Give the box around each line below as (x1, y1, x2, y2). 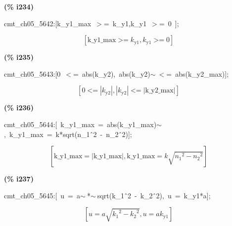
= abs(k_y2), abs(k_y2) (73, 68, 150, 79)
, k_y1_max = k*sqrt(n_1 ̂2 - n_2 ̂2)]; (4, 129, 132, 139)
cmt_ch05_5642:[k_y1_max (4, 18, 92, 28)
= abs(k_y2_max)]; (166, 68, 229, 79)
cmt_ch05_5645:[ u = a (4, 190, 80, 200)
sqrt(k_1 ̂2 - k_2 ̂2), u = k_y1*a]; (97, 190, 211, 200)
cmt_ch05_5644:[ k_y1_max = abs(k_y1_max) (4, 119, 157, 129)
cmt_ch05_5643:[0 (4, 68, 61, 79)
